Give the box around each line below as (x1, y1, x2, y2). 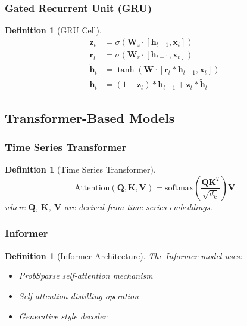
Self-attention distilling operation (18, 289, 139, 302)
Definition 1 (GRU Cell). (5, 24, 102, 36)
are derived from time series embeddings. (64, 200, 212, 213)
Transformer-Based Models (5, 108, 175, 127)
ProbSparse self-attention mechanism (18, 269, 153, 282)
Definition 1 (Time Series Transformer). (5, 163, 156, 176)
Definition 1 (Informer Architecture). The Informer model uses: (5, 249, 243, 262)
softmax (164, 183, 194, 192)
